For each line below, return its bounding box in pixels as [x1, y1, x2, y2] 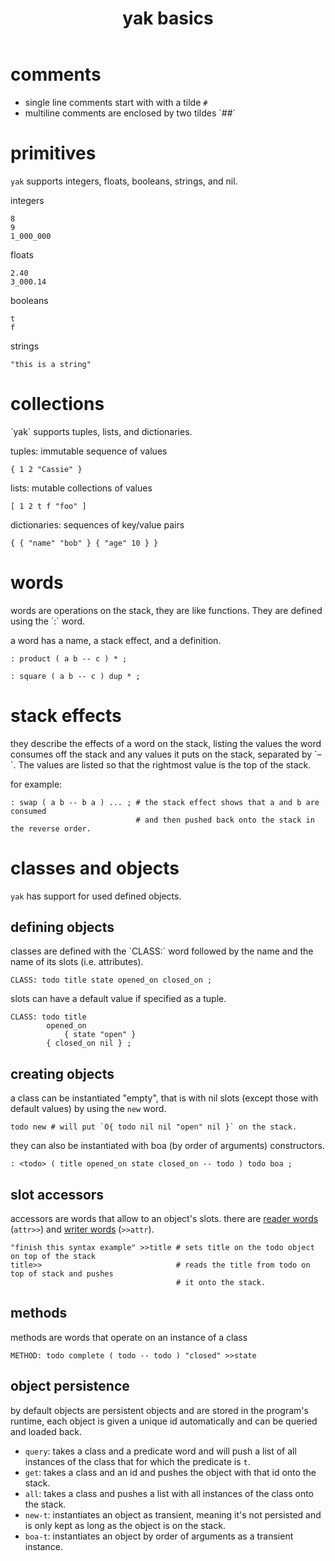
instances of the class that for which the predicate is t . [24, 1455, 251, 1467]
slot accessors [10, 1186, 105, 1203]
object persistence [10, 1378, 130, 1395]
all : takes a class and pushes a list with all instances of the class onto [24, 1487, 315, 1499]
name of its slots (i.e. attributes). [10, 956, 144, 968]
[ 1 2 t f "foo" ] [10, 501, 87, 511]
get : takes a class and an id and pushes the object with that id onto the [24, 1466, 317, 1478]
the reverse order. [10, 823, 92, 834]
